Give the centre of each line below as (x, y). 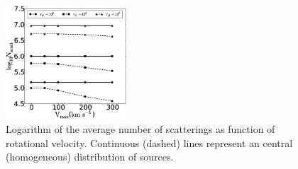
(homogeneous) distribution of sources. (90, 157)
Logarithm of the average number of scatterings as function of (140, 129)
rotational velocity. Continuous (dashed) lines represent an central (149, 142)
